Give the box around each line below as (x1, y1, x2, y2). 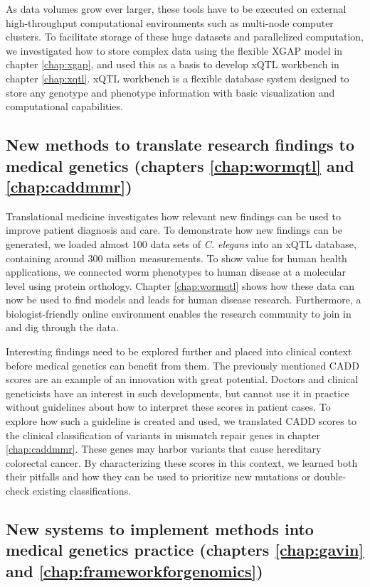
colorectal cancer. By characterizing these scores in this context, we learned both (6, 455, 358, 470)
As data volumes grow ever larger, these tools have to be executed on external (6, 1, 347, 16)
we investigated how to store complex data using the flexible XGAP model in (6, 43, 343, 58)
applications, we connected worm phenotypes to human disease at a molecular (6, 264, 346, 279)
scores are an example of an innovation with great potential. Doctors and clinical (6, 372, 359, 387)
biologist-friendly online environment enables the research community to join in (6, 306, 351, 321)
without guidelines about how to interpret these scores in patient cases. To (6, 399, 331, 414)
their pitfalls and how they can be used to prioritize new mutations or (6, 469, 311, 484)
